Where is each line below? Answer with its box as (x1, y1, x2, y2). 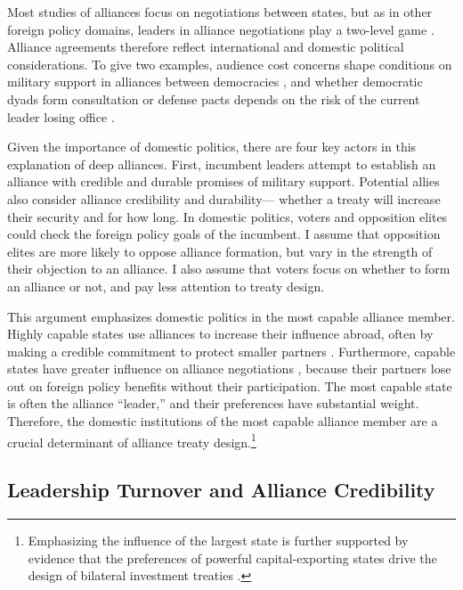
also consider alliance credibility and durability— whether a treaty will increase (7, 189, 441, 208)
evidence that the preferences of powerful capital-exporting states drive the (28, 548, 437, 567)
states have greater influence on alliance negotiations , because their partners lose (7, 359, 451, 378)
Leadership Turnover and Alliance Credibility (7, 476, 435, 504)
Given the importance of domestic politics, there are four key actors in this (7, 137, 417, 156)
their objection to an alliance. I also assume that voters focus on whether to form (7, 259, 451, 278)
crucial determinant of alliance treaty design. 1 (7, 430, 256, 451)
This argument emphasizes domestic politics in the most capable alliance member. (7, 307, 455, 325)
